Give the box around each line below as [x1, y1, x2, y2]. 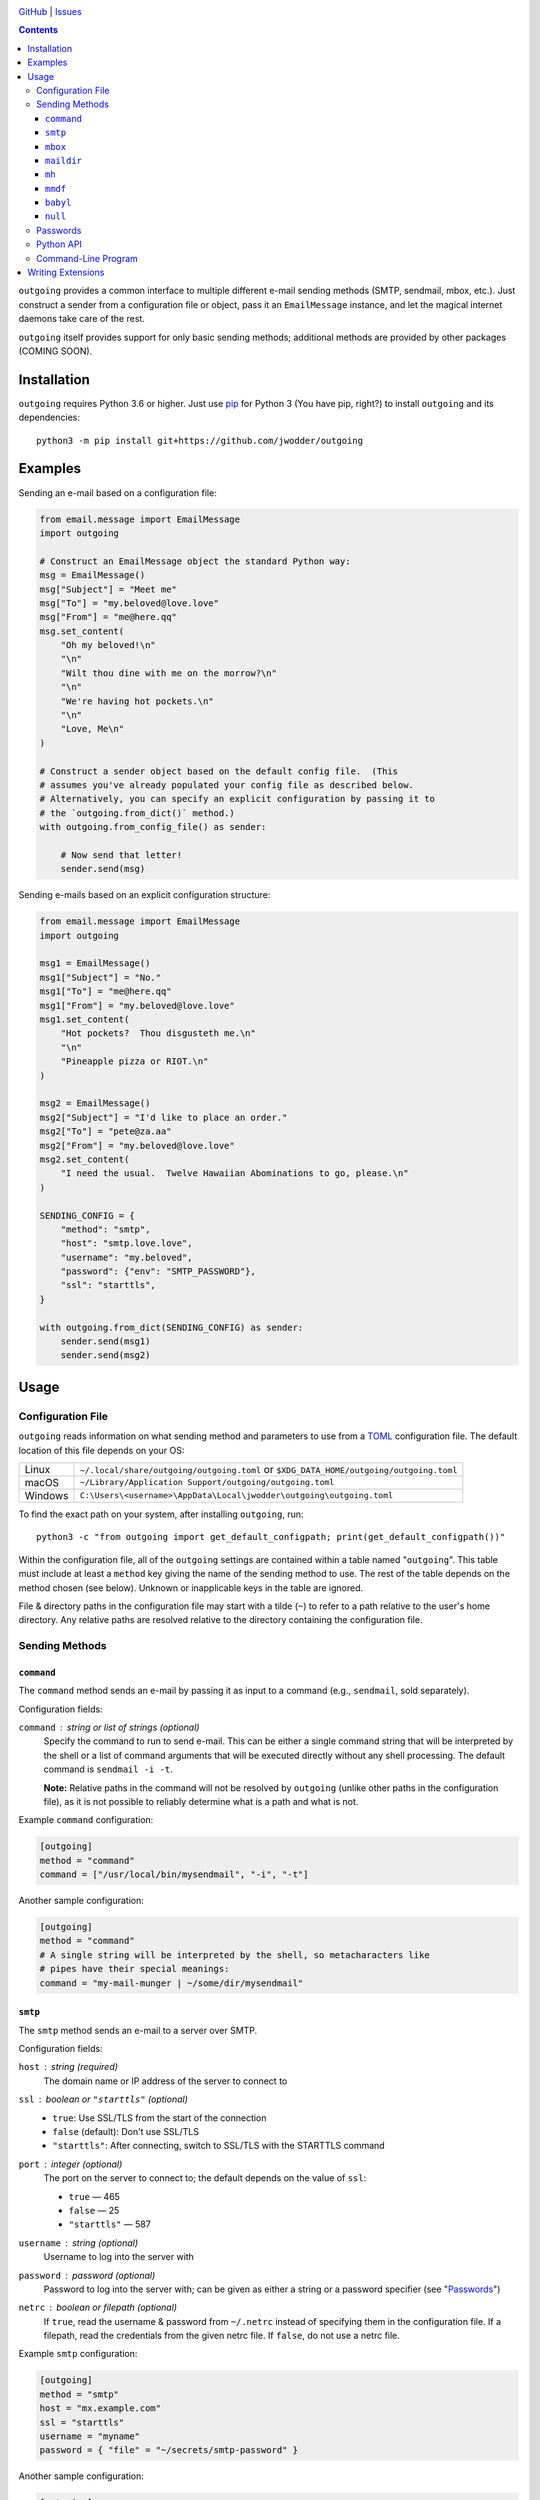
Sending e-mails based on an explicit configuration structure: [18, 889, 271, 901]
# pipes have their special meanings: [39, 1963, 230, 1975]
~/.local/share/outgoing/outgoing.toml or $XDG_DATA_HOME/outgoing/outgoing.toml [79, 1462, 458, 1476]
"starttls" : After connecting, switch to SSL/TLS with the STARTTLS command [52, 2140, 385, 2152]
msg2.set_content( [39, 1153, 130, 1165]
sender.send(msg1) [60, 1336, 151, 1347]
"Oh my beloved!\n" [60, 640, 157, 651]
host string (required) [18, 2061, 119, 2073]
